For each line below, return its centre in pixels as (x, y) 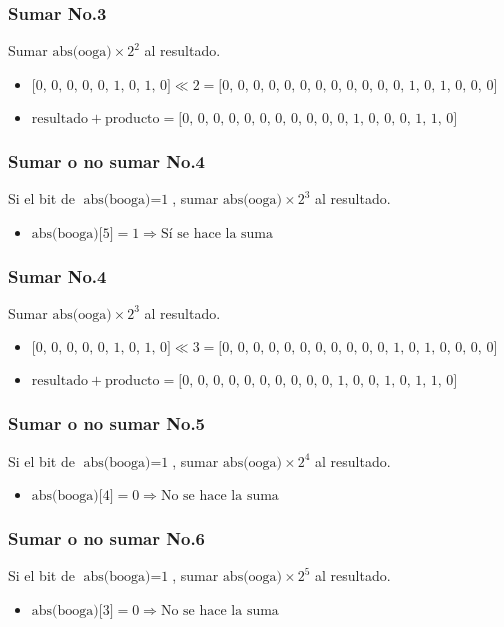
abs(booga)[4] (72, 496)
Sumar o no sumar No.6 (107, 538)
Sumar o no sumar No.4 (107, 160)
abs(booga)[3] (72, 611)
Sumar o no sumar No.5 (107, 423)
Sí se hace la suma (217, 233)
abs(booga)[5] (72, 233)
